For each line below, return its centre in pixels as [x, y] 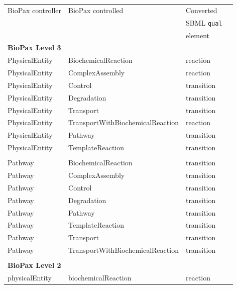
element [197, 35]
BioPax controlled [96, 10]
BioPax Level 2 [34, 265]
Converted [201, 10]
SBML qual [204, 22]
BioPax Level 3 [34, 47]
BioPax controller [35, 10]
